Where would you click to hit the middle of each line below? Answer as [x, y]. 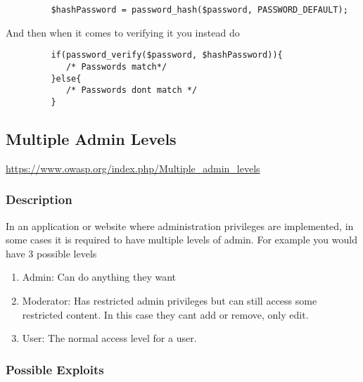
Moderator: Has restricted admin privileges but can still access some [170, 300]
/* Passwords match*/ [116, 66]
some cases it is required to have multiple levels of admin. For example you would [181, 240]
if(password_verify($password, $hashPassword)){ [167, 55]
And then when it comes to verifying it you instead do [123, 32]
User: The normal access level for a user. [109, 338]
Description [39, 199]
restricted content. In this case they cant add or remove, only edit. [165, 314]
